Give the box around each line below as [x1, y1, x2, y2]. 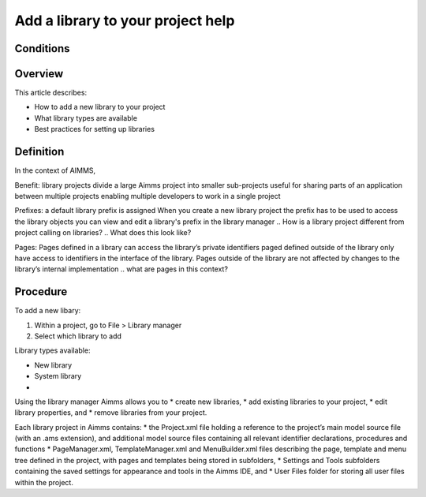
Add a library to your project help [14, 12, 235, 29]
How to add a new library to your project [34, 103, 166, 112]
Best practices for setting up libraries [34, 125, 155, 134]
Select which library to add [34, 331, 122, 341]
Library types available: [14, 346, 91, 355]
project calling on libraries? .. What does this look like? [14, 228, 192, 237]
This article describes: [14, 88, 87, 98]
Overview [14, 67, 64, 80]
